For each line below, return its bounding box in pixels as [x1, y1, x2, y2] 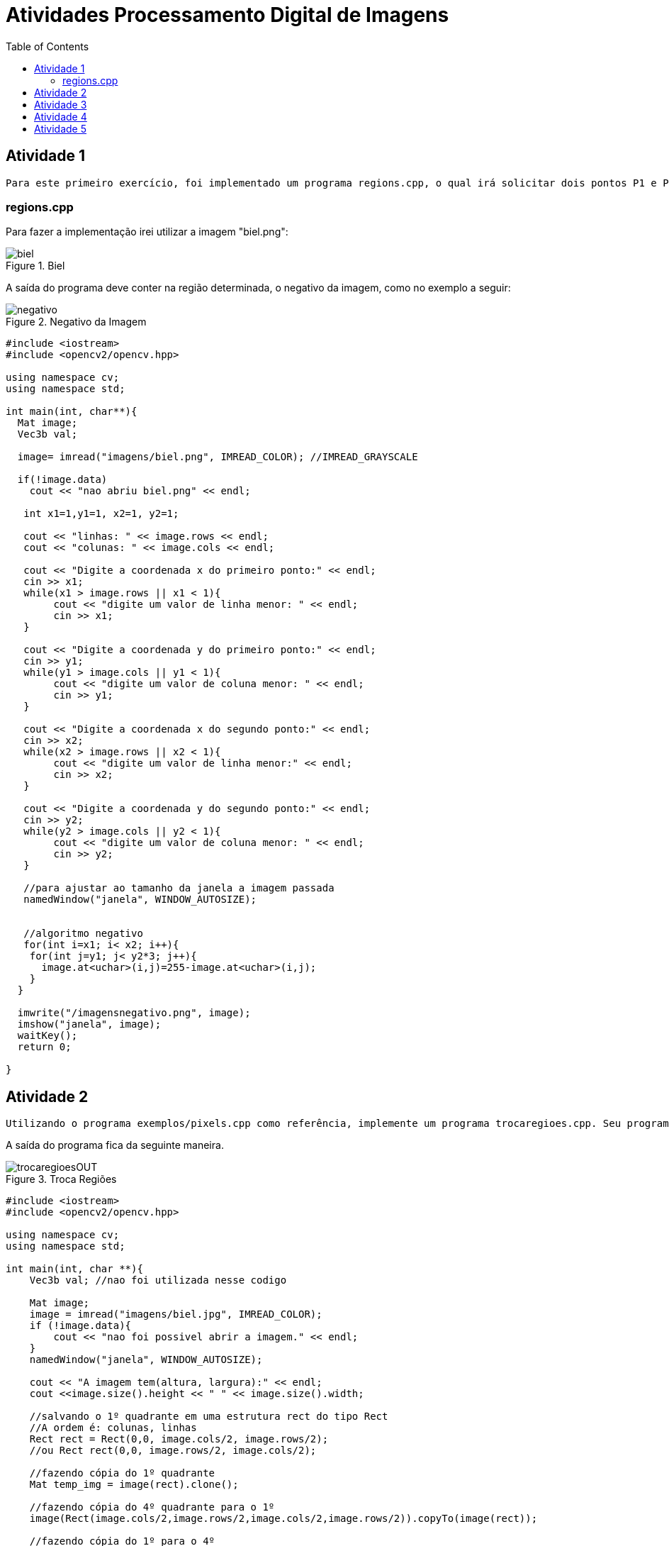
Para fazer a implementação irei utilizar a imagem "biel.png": [6, 226, 288, 238]
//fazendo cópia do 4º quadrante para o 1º [29, 1501, 275, 1513]
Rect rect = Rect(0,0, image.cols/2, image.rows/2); [29, 1433, 329, 1445]
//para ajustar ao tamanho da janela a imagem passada [23, 882, 334, 894]
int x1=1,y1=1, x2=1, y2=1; [23, 508, 179, 520]
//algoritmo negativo [23, 928, 143, 940]
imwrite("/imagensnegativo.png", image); [17, 1007, 251, 1019]
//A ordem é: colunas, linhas [29, 1422, 197, 1434]
